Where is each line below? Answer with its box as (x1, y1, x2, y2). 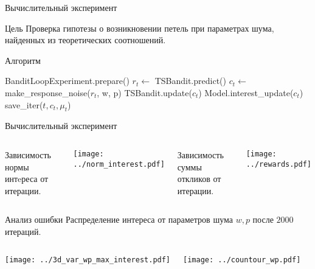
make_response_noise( (5, 86, 91, 99)
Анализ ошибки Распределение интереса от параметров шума (5, 213, 233, 226)
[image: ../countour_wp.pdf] (183, 255, 301, 264)
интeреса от (5, 172, 49, 185)
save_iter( (5, 98, 43, 111)
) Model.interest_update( (198, 86, 294, 99)
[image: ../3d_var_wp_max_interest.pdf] (5, 255, 171, 264)
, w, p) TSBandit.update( (97, 86, 192, 99)
